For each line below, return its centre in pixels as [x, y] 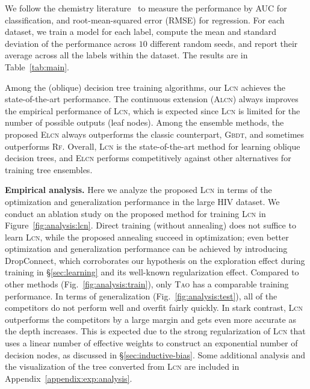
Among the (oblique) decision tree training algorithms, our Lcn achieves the [145, 87]
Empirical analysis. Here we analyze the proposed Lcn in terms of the [138, 190]
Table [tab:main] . [37, 66]
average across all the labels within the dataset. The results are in [126, 55]
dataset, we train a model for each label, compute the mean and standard [141, 32]
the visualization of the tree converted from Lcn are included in [122, 366]
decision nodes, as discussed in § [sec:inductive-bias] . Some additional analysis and [155, 354]
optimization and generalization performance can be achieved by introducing [146, 249]
